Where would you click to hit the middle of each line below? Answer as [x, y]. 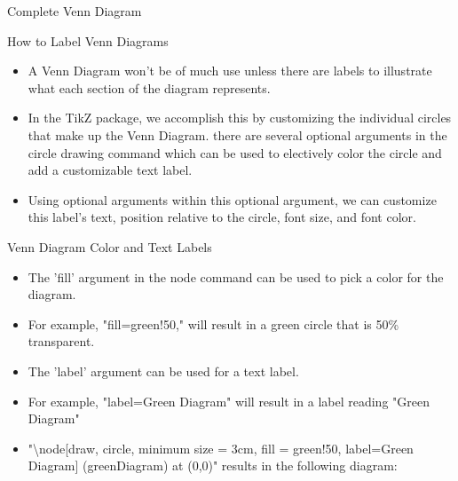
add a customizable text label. [110, 170]
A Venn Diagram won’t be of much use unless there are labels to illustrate [230, 71]
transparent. [61, 341]
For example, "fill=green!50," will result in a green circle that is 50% [213, 323]
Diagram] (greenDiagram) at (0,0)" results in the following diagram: [213, 465]
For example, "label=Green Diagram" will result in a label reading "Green [229, 401]
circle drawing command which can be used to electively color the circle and [235, 152]
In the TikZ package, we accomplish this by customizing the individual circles [240, 118]
